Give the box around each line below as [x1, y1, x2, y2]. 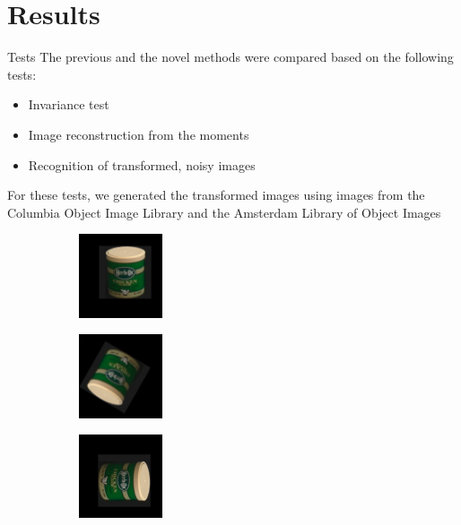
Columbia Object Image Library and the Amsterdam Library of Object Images [7, 202, 441, 221]
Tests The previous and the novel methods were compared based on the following [7, 47, 454, 66]
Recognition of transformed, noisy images [28, 155, 256, 174]
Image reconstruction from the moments [28, 125, 249, 143]
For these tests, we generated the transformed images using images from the [7, 185, 425, 204]
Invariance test [28, 95, 109, 114]
